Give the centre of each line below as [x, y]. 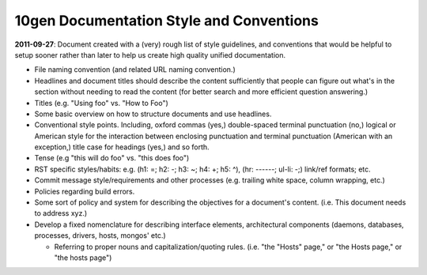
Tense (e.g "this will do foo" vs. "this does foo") [112, 158]
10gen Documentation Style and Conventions [167, 21]
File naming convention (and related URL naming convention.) [135, 70]
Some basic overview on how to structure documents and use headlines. [153, 114]
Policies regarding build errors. [85, 191]
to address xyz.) [61, 213]
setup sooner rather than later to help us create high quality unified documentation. [150, 55]
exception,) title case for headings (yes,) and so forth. [122, 147]
